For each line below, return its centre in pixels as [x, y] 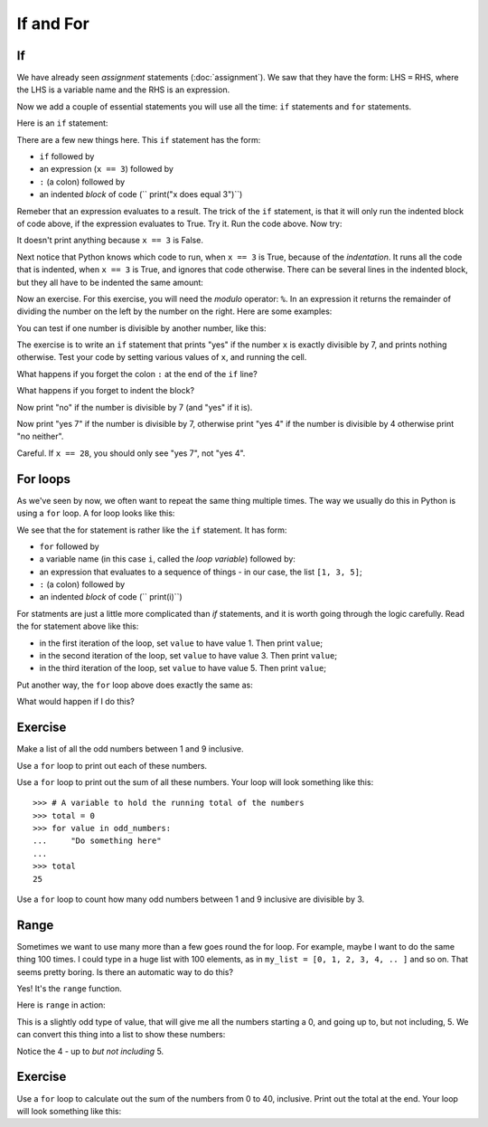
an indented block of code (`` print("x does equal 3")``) [141, 194]
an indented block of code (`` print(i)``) [111, 597]
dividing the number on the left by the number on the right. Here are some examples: [174, 311]
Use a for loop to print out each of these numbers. [112, 765]
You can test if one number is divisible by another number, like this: [141, 328]
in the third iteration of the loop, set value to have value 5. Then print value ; [183, 668]
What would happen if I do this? [75, 702]
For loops [44, 479]
